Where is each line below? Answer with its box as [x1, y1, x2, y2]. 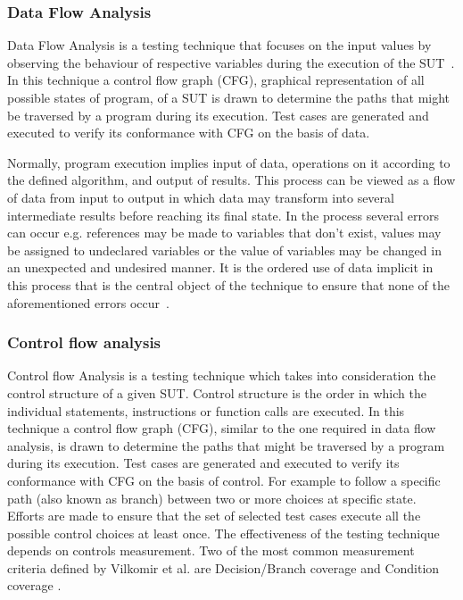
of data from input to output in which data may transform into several [7, 187, 394, 206]
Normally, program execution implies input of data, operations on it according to [7, 153, 451, 171]
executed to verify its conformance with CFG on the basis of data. [7, 123, 370, 142]
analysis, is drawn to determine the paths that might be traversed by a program [7, 436, 445, 454]
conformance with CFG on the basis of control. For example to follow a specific [7, 471, 441, 489]
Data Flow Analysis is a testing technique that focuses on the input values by [7, 36, 432, 54]
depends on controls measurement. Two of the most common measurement [7, 541, 415, 560]
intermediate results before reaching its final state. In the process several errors [7, 205, 439, 224]
